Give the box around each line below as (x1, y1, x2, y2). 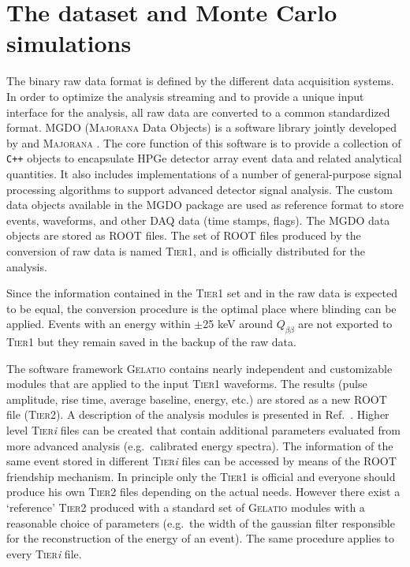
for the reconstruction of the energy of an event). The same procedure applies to (6, 530, 394, 546)
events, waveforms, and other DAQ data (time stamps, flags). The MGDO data (6, 211, 390, 228)
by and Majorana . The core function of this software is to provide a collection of (6, 134, 401, 151)
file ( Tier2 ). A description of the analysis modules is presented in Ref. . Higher (6, 406, 389, 423)
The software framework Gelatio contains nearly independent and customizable (6, 360, 393, 376)
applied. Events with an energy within (6, 315, 191, 332)
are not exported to (298, 315, 393, 332)
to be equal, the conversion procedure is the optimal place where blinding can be (6, 300, 397, 316)
